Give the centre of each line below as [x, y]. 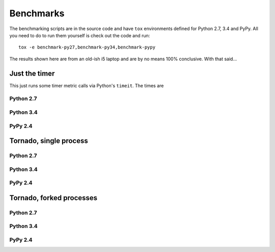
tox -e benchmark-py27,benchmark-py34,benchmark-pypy [87, 47]
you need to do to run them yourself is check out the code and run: [80, 35]
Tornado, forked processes [53, 198]
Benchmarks [37, 13]
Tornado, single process [49, 141]
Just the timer [32, 73]
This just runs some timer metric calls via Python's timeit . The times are [87, 85]
